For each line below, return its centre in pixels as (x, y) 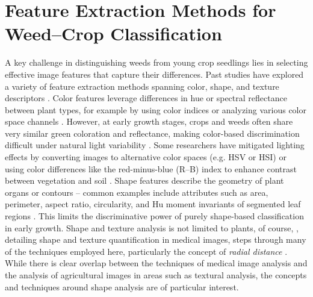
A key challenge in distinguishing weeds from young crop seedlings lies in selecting (156, 62)
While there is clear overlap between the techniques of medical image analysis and (156, 263)
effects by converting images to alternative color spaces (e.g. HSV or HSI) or (146, 157)
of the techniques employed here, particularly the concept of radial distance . (146, 251)
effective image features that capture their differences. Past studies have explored (154, 74)
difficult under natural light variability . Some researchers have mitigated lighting (155, 145)
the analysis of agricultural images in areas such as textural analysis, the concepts (156, 275)
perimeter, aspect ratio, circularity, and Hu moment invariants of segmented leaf (153, 204)
